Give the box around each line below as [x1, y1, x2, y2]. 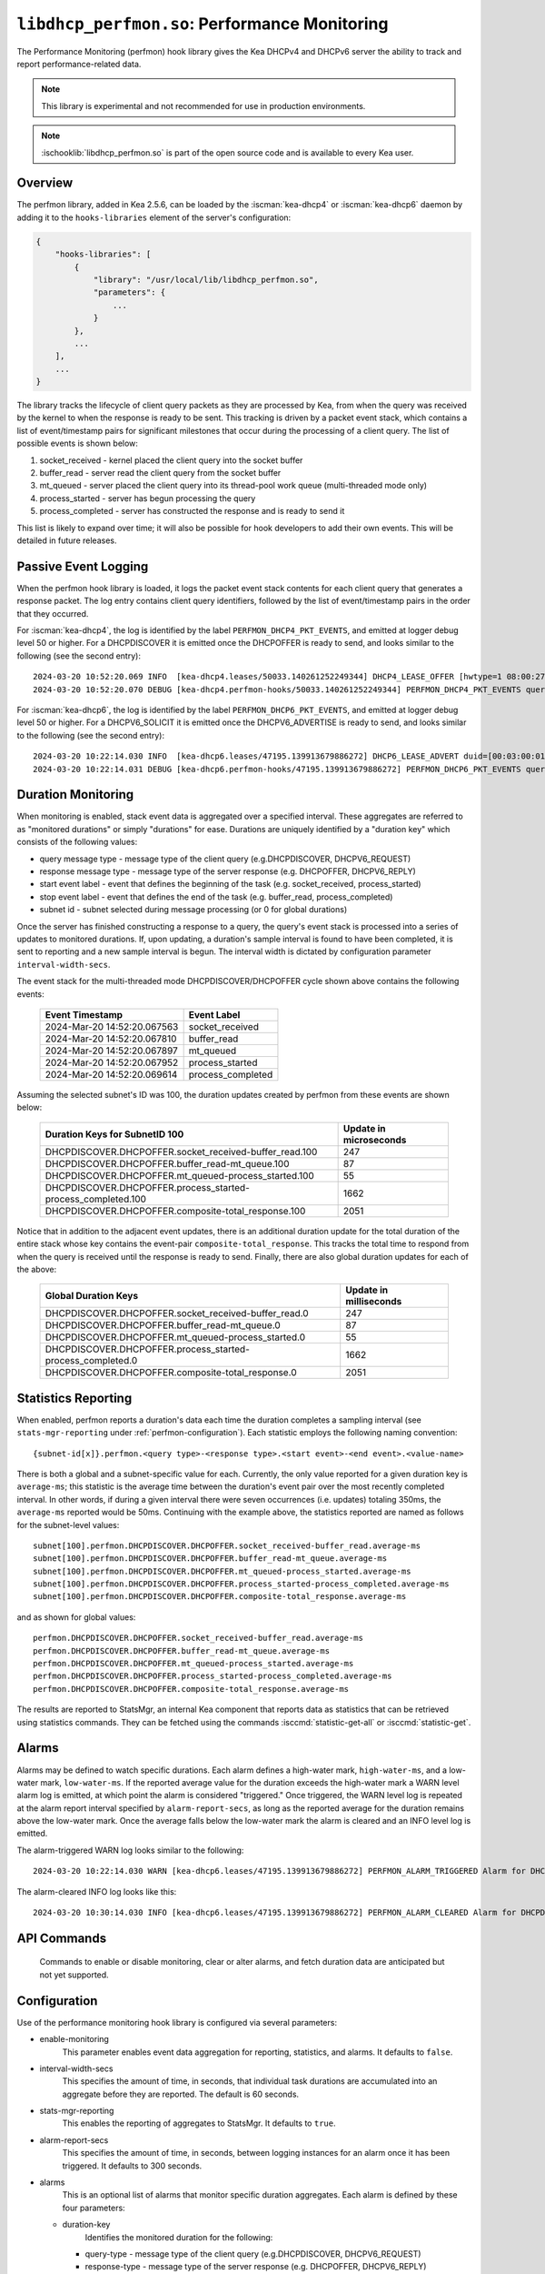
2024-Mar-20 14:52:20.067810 [45, 1032, 177, 1045]
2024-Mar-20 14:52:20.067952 [45, 1056, 179, 1069]
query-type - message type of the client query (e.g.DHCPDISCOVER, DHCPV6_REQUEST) [84, 2248, 421, 2259]
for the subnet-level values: [16, 1519, 120, 1530]
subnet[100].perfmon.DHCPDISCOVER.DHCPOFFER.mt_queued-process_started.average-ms [33, 1565, 411, 1576]
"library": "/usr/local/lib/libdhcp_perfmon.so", [93, 274, 319, 285]
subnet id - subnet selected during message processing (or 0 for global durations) [39, 904, 348, 915]
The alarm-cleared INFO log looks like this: [16, 1886, 177, 1897]
